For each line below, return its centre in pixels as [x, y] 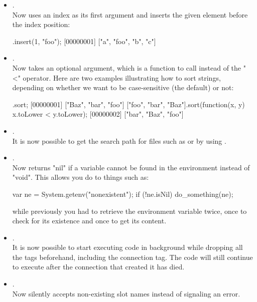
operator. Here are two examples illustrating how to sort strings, [122, 77]
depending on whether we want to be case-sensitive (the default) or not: [123, 87]
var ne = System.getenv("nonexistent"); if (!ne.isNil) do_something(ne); [123, 194]
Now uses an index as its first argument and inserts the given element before [130, 14]
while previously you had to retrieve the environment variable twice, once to [130, 211]
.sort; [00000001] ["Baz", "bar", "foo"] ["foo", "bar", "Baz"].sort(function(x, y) [128, 104]
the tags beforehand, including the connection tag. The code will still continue [133, 257]
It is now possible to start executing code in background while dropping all [127, 247]
